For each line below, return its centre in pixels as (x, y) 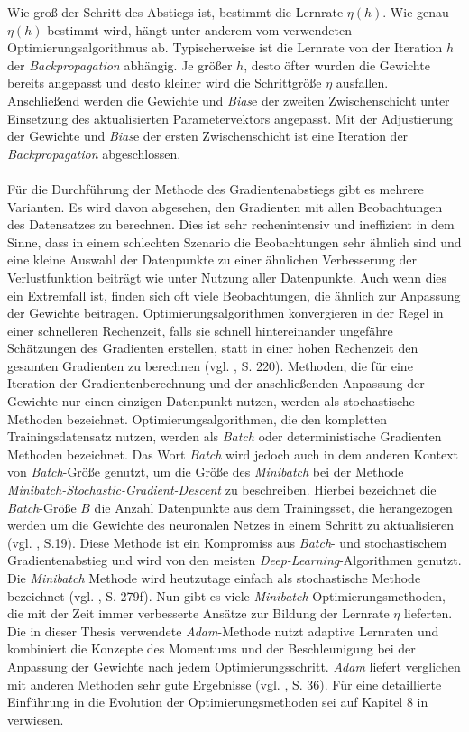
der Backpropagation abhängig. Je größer (120, 65)
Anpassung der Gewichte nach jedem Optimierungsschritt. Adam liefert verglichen (234, 666)
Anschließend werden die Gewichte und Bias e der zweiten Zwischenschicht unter (229, 100)
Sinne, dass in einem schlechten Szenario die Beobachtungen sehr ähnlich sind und (234, 241)
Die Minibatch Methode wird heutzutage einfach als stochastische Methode (214, 578)
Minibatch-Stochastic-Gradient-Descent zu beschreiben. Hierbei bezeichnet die (222, 490)
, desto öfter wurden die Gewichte (337, 65)
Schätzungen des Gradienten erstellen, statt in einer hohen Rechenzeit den (213, 348)
